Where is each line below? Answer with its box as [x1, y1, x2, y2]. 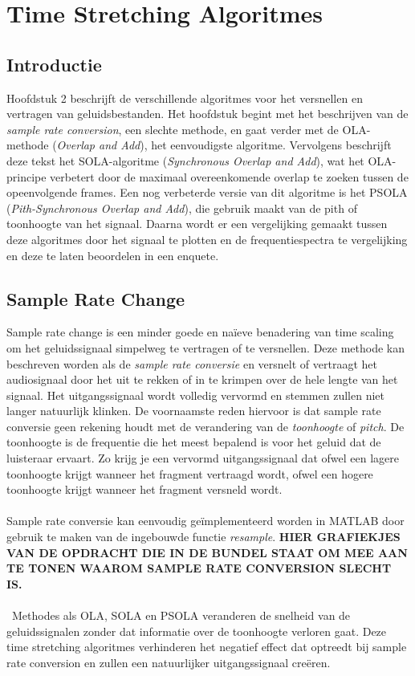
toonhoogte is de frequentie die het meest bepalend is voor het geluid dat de [6, 434, 381, 450]
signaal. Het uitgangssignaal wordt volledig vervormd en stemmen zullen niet [6, 386, 384, 403]
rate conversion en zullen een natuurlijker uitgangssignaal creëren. [6, 654, 331, 670]
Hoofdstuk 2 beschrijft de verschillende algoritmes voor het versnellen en [6, 89, 363, 106]
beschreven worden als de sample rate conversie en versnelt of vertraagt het [6, 355, 377, 372]
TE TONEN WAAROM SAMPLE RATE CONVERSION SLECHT [6, 560, 392, 576]
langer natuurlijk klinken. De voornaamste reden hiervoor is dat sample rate [6, 402, 381, 419]
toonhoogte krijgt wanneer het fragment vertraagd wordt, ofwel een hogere [6, 465, 373, 482]
